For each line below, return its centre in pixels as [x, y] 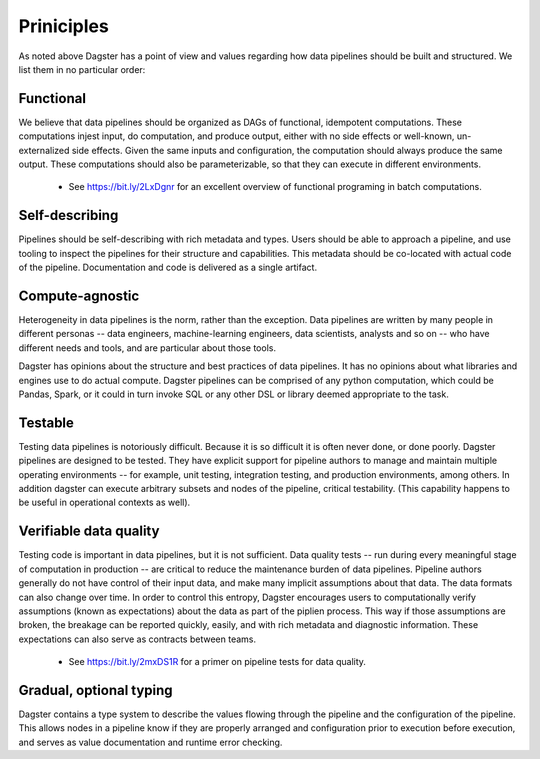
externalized [44, 150]
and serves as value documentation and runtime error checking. [150, 742]
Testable [46, 422]
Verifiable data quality [89, 531]
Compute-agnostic [79, 295]
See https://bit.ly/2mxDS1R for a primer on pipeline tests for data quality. [217, 662]
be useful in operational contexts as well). [104, 502]
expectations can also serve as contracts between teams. [137, 639]
